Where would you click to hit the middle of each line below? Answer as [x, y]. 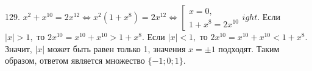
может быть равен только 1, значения [116, 48]
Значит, [19, 48]
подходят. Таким [249, 48]
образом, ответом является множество [75, 60]
